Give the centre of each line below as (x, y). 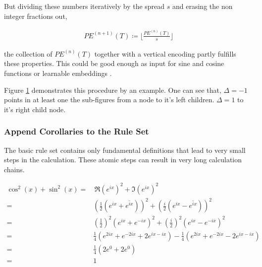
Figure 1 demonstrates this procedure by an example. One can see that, (113, 90)
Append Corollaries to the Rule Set (77, 131)
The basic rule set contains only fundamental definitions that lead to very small (125, 150)
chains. (14, 169)
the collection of (28, 53)
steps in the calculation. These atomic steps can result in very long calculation (123, 160)
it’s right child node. (35, 109)
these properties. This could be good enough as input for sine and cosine (114, 63)
